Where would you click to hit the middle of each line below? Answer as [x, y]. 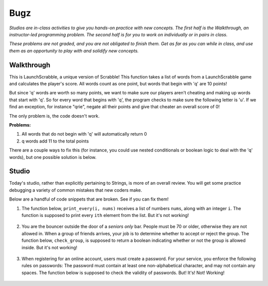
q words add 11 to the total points [55, 141]
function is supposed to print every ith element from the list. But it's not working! [105, 215]
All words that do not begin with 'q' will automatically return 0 [84, 134]
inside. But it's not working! [49, 247]
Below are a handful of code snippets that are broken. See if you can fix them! [89, 199]
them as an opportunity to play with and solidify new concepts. [74, 51]
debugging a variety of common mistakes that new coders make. [76, 190]
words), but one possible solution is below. [53, 157]
